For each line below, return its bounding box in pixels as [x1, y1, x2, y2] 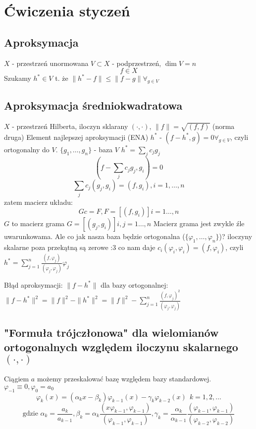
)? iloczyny [219, 231, 253, 242]
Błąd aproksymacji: [4, 279, 63, 290]
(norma [212, 121, 235, 131]
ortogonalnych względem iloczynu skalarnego [4, 339, 238, 355]
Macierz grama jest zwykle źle [153, 218, 245, 229]
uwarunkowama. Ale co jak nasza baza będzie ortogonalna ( [4, 231, 185, 242]
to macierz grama [11, 218, 65, 229]
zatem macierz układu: [4, 196, 73, 207]
